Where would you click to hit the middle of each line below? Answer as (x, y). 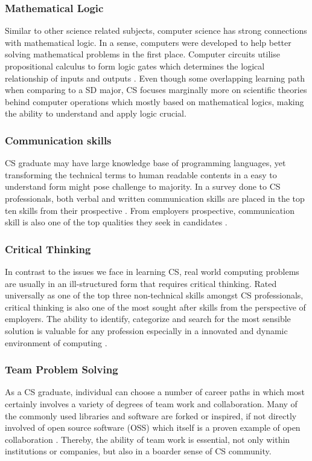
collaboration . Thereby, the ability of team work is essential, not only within (148, 439)
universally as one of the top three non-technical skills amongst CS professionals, (154, 295)
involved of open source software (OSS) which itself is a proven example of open (153, 427)
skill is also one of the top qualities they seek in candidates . (116, 222)
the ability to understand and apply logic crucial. (96, 113)
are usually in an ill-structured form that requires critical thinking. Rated (141, 283)
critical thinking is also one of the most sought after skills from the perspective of (155, 307)
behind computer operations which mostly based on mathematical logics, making (154, 101)
